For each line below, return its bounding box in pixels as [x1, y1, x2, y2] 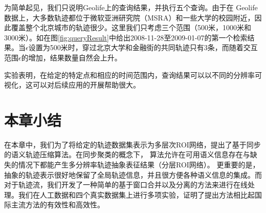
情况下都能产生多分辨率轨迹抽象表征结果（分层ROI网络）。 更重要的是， [18, 159, 260, 170]
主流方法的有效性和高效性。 [11, 199, 104, 210]
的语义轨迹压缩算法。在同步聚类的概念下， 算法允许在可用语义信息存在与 [4, 149, 250, 160]
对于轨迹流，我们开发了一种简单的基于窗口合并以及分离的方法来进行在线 [4, 179, 248, 190]
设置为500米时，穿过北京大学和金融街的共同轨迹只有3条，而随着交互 [28, 42, 258, 53]
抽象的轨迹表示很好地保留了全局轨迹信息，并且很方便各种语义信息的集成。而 [4, 169, 262, 180]
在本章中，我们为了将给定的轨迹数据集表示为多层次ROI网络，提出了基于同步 [4, 139, 261, 150]
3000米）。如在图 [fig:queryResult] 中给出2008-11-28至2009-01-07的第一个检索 [4, 32, 248, 42]
